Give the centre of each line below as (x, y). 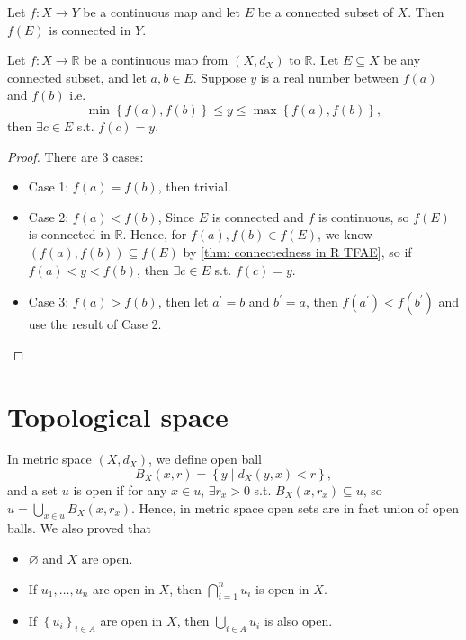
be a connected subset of (325, 12)
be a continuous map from (156, 60)
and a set (33, 490)
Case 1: (49, 187)
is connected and (258, 216)
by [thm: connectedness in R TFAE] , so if (297, 251)
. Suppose (220, 77)
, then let (183, 302)
